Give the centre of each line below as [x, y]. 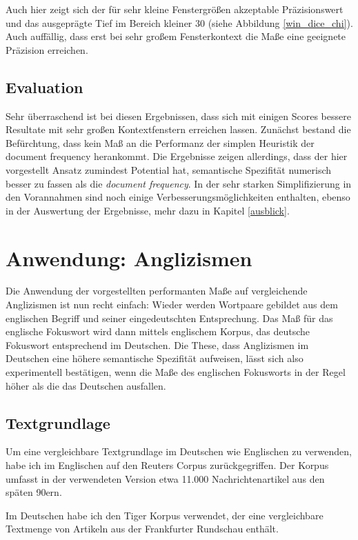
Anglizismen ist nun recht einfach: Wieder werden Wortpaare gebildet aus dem [172, 304]
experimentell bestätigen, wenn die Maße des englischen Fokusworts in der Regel [176, 372]
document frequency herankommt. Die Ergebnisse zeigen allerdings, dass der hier [177, 156]
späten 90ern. [34, 492]
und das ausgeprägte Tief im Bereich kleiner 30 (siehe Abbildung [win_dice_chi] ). [179, 22]
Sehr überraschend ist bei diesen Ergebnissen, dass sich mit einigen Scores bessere [178, 116]
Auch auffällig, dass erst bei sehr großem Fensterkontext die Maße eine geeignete [176, 36]
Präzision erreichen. [47, 49]
